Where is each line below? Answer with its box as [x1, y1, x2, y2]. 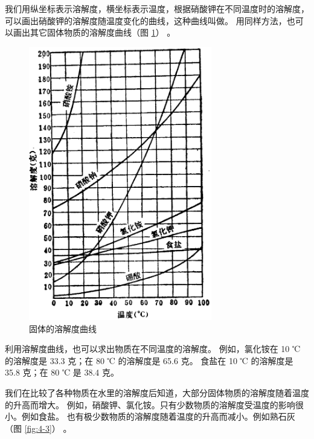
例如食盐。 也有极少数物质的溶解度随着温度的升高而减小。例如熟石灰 [21, 410, 295, 423]
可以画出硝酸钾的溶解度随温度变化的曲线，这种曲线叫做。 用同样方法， [5, 14, 287, 27]
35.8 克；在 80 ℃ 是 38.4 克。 [5, 366, 119, 379]
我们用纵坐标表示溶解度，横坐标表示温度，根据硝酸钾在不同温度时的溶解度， [5, 2, 309, 14]
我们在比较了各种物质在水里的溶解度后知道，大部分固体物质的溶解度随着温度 [5, 386, 309, 399]
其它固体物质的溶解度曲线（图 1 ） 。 [30, 26, 176, 39]
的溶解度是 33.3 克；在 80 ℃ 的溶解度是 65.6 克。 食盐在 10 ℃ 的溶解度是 [5, 354, 293, 367]
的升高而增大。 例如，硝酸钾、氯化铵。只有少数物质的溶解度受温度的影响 [5, 398, 295, 411]
